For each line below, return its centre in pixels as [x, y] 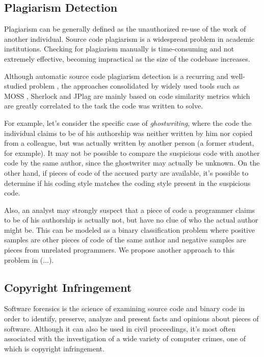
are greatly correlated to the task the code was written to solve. [104, 106]
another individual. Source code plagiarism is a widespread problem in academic [129, 38]
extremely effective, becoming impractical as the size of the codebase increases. [127, 58]
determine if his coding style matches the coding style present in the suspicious [127, 183]
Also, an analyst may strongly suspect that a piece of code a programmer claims [130, 210]
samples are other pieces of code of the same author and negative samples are [125, 240]
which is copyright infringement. [54, 348]
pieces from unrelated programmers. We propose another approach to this [120, 250]
